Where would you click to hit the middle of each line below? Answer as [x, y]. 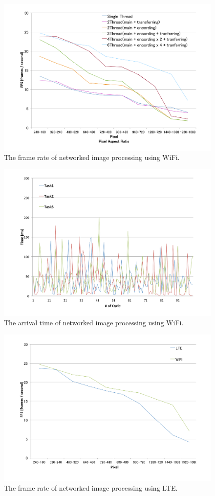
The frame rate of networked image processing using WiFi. [92, 157]
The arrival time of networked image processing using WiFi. [94, 323]
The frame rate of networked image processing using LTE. [91, 487]
